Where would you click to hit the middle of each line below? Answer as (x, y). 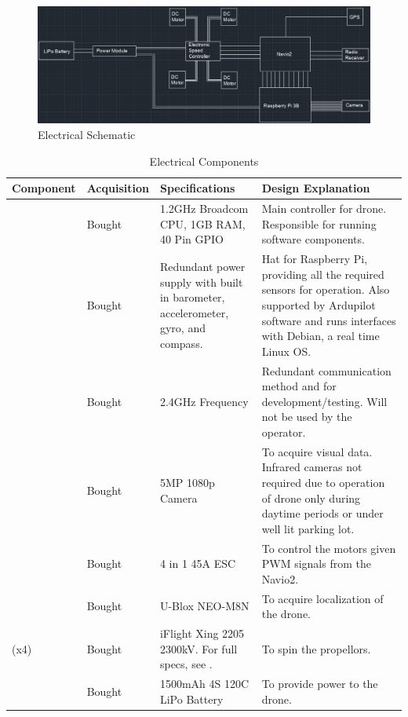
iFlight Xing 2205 (202, 633)
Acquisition (118, 188)
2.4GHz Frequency (204, 401)
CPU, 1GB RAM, (202, 223)
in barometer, (192, 297)
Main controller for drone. (324, 209)
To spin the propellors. (316, 648)
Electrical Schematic (87, 135)
